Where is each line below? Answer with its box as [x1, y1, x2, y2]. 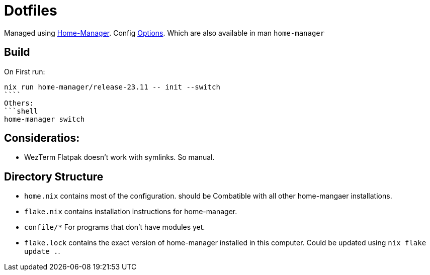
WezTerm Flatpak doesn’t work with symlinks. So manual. [24, 153, 215, 162]
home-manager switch [4, 115, 85, 123]
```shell [4, 107, 38, 115]
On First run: [4, 67, 45, 76]
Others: [4, 99, 34, 107]
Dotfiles [4, 2, 57, 19]
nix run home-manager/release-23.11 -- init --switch [4, 82, 220, 91]
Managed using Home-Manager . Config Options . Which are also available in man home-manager [4, 28, 325, 37]
